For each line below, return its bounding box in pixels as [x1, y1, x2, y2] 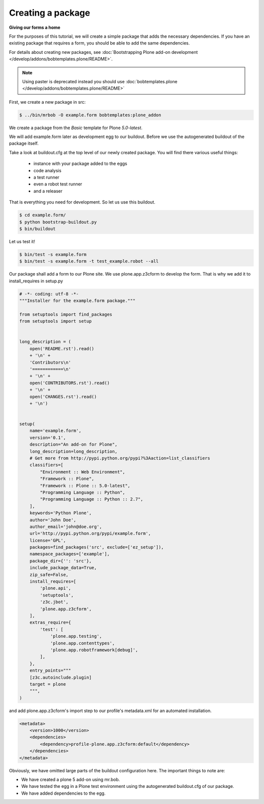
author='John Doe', [29, 517, 77, 523]
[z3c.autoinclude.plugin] [29, 674, 92, 680]
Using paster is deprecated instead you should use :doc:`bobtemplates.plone [22, 78, 178, 84]
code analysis [33, 167, 62, 173]
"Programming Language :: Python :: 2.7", [40, 497, 144, 502]
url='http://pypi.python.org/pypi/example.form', [29, 531, 151, 536]
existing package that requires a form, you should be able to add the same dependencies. [9, 40, 190, 46]
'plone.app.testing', [50, 634, 102, 639]
